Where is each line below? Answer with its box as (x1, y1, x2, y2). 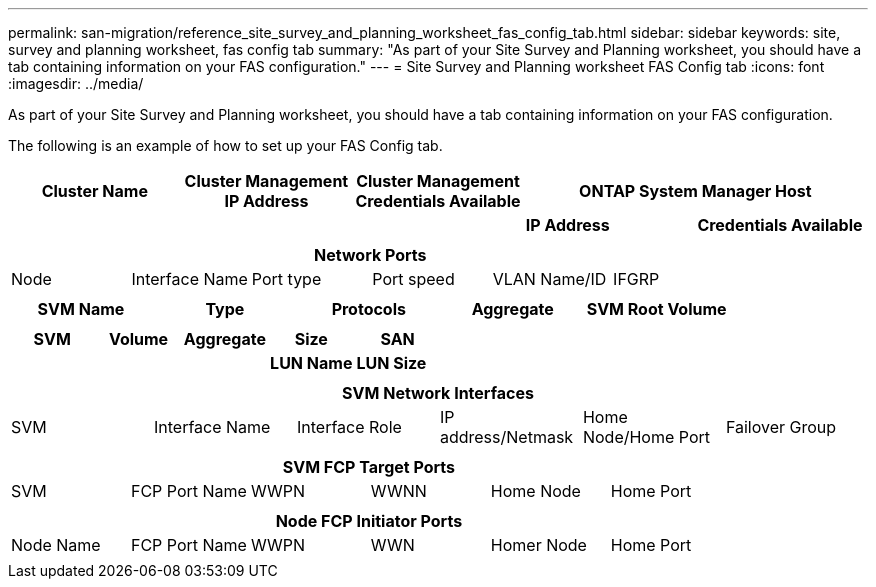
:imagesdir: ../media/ (8, 75, 144, 92)
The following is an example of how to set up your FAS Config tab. (8, 137, 443, 154)
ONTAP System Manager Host (579, 181, 812, 201)
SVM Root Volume (586, 299, 727, 319)
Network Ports (314, 245, 427, 265)
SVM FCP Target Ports (282, 457, 456, 477)
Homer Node (490, 535, 587, 555)
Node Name (11, 535, 101, 555)
